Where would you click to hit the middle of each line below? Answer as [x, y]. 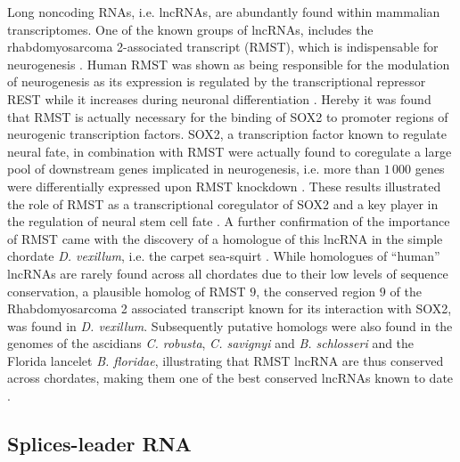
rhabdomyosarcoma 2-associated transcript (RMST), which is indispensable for [223, 47]
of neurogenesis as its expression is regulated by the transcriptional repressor [217, 81]
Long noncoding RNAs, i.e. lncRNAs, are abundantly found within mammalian [224, 12]
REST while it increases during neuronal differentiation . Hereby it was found [219, 98]
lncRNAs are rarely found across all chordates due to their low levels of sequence [228, 273]
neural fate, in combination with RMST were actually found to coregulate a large [230, 151]
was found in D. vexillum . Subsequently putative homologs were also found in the [230, 325]
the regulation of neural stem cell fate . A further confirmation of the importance [229, 221]
